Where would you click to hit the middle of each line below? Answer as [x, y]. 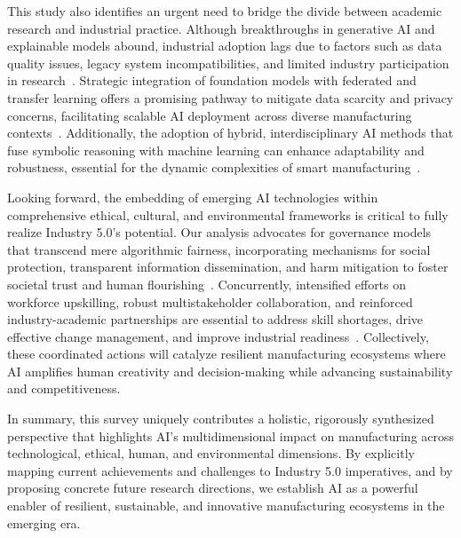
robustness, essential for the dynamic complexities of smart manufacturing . [214, 167]
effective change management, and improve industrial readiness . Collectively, [218, 336]
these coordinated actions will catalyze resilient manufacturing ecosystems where [227, 354]
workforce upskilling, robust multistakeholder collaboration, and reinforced [210, 301]
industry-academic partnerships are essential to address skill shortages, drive [215, 319]
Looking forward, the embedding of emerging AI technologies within [193, 197]
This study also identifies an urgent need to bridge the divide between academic [225, 11]
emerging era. [44, 522]
